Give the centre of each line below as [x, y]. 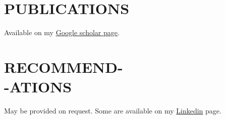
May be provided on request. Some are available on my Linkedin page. [113, 111]
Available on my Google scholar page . [62, 32]
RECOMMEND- [64, 67]
